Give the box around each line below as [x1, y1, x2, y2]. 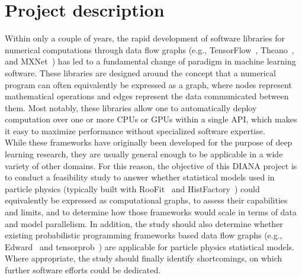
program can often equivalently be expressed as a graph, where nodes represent [5, 78, 292, 90]
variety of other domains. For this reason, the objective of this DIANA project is [5, 159, 297, 172]
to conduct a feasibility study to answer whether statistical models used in [5, 171, 275, 183]
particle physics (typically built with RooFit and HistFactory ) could [5, 182, 260, 195]
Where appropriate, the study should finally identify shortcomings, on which [5, 252, 282, 264]
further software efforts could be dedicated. [5, 264, 161, 276]
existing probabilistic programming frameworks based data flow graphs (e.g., [5, 229, 282, 241]
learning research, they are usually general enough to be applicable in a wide [5, 148, 283, 160]
